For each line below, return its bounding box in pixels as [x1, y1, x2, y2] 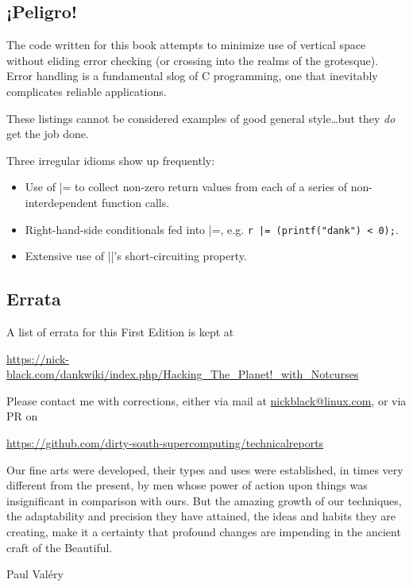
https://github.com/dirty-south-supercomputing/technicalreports [6, 434, 324, 451]
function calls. [101, 194, 170, 210]
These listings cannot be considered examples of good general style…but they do [6, 109, 396, 126]
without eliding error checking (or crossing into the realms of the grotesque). [6, 52, 379, 68]
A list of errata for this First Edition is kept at [6, 324, 234, 340]
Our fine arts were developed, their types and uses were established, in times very [6, 461, 403, 478]
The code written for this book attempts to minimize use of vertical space [6, 36, 366, 53]
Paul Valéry [6, 566, 64, 582]
